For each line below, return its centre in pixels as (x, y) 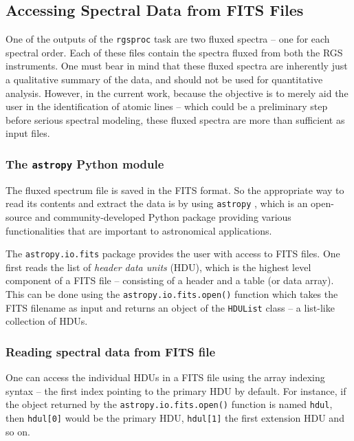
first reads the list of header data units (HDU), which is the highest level (158, 267)
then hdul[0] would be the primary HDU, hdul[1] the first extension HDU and (175, 418)
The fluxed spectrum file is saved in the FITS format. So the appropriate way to (175, 190)
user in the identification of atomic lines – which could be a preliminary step (167, 106)
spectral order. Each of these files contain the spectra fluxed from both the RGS (174, 52)
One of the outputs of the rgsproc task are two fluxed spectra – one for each (168, 39)
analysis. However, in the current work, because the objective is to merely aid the (177, 93)
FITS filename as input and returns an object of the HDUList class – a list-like (170, 307)
